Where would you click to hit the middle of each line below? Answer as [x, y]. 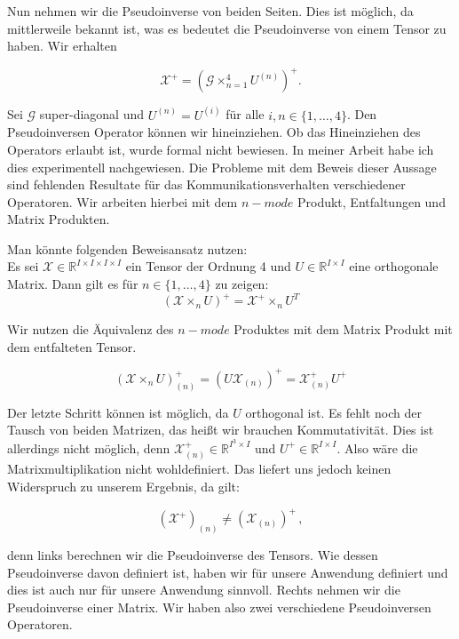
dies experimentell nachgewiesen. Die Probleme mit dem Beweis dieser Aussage [222, 167]
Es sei [23, 266]
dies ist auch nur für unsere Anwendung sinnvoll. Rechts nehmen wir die [204, 590]
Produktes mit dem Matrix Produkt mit [343, 329]
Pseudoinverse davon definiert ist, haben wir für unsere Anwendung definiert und [228, 572]
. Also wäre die [377, 447]
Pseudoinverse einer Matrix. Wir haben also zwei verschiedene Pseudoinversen [219, 607]
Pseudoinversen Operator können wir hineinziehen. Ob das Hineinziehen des [214, 132]
